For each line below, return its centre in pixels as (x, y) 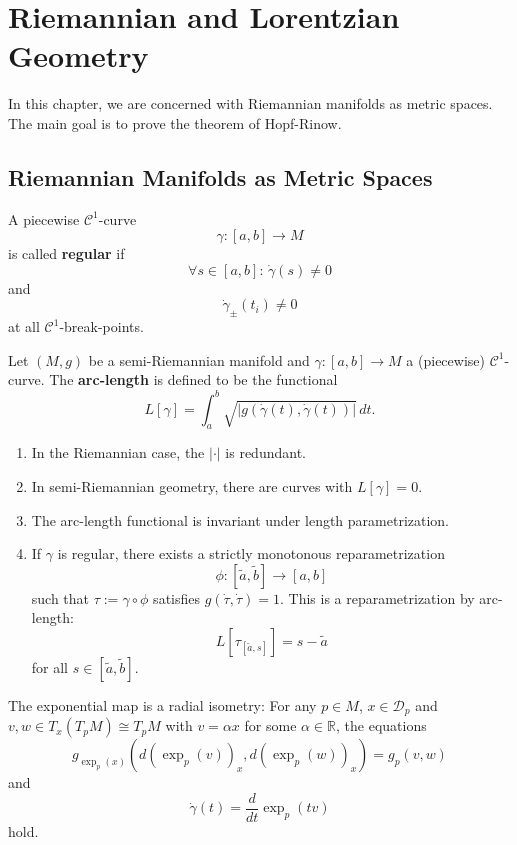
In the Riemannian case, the (118, 452)
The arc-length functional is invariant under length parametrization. (240, 519)
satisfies (177, 597)
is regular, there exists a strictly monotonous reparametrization (251, 553)
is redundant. (265, 452)
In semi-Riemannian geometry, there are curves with (192, 485)
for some (270, 725)
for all (50, 666)
